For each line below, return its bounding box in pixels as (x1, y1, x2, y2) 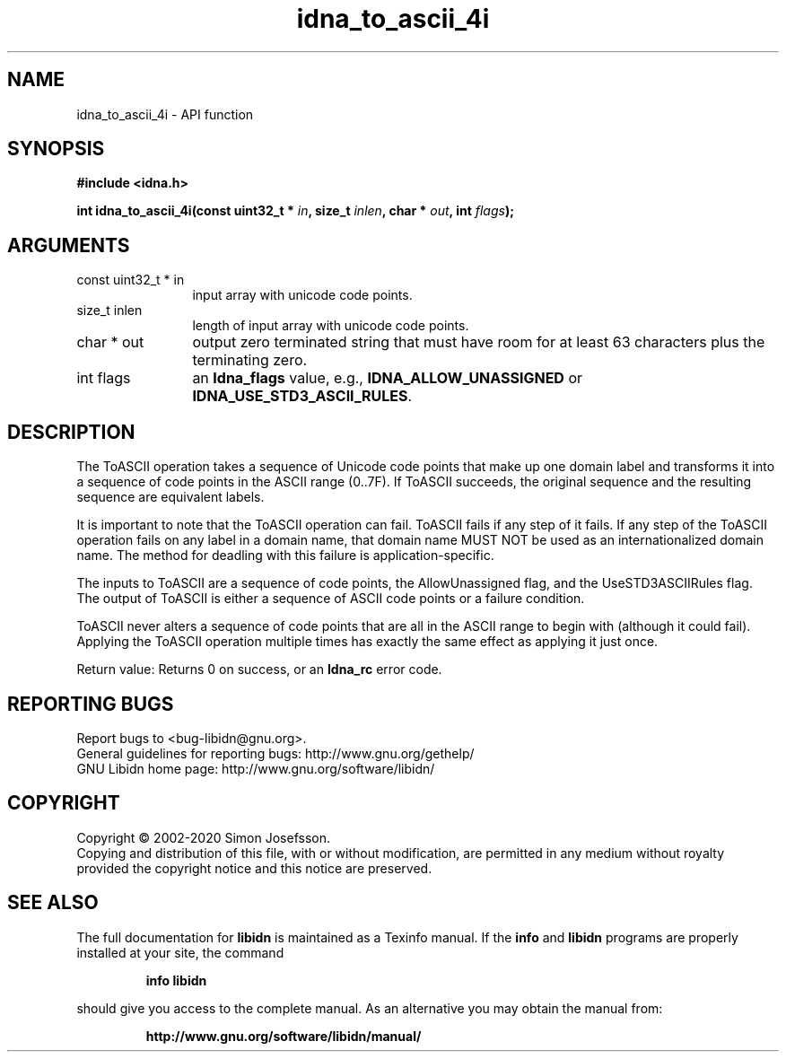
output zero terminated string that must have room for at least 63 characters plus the (192, 333, 765, 352)
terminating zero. (192, 351, 308, 370)
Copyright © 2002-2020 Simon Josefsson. (76, 829, 331, 845)
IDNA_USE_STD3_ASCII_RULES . (192, 387, 413, 406)
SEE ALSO (7, 891, 99, 915)
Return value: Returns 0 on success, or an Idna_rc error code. (76, 661, 442, 678)
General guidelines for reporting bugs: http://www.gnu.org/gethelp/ (76, 745, 475, 761)
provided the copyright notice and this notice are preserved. (76, 860, 432, 876)
